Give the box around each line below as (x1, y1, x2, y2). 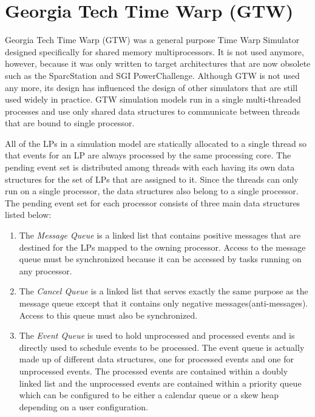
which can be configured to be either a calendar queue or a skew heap (19, 388, 279, 401)
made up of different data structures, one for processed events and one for (19, 353, 294, 365)
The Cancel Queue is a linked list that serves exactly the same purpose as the (19, 285, 308, 297)
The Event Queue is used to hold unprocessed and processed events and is (19, 329, 295, 342)
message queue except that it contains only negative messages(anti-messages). (19, 297, 308, 309)
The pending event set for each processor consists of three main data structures (5, 196, 300, 209)
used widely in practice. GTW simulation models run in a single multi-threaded (5, 93, 301, 106)
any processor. (19, 264, 72, 277)
